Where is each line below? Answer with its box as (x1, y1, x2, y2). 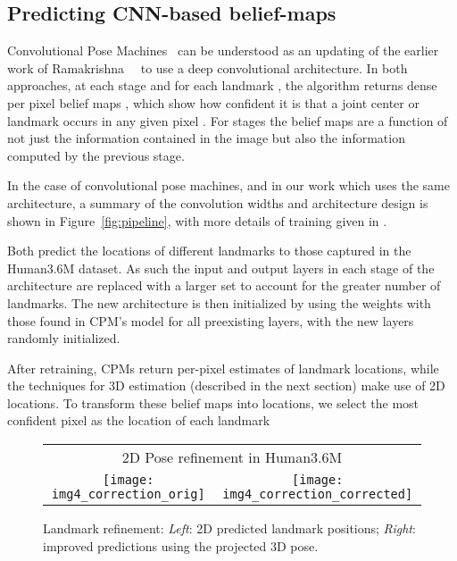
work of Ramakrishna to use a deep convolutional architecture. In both (7, 58, 408, 77)
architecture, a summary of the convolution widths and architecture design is (7, 193, 428, 212)
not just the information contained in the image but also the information (7, 129, 405, 147)
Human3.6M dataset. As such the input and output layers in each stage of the (7, 258, 435, 277)
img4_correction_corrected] (222, 487, 413, 502)
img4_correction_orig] (51, 487, 205, 502)
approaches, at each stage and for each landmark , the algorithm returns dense (7, 76, 437, 95)
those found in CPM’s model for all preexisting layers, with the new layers (7, 311, 414, 330)
